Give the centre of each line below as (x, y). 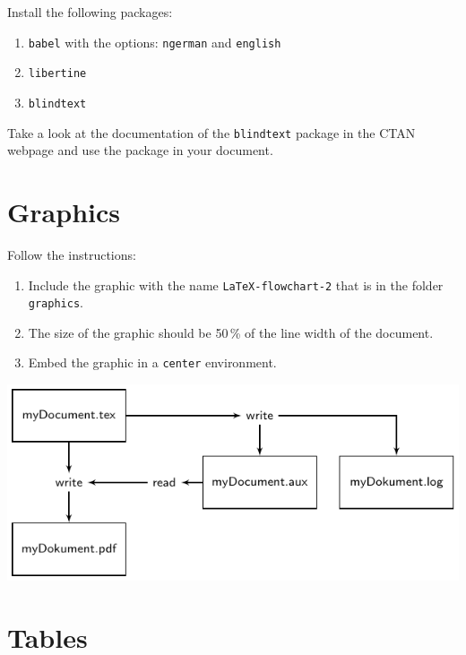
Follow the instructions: (72, 254)
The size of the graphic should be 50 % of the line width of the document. (231, 332)
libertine (57, 74)
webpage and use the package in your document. (140, 150)
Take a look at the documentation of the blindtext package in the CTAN (211, 132)
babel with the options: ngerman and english (155, 42)
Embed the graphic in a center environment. (152, 362)
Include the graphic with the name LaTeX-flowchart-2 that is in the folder (236, 284)
